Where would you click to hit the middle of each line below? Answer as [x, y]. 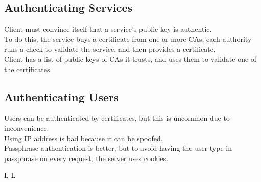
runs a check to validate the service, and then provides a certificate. [110, 49]
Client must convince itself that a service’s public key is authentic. [108, 29]
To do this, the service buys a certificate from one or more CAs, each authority [128, 39]
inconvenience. [27, 128]
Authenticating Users [62, 96]
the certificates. [28, 69]
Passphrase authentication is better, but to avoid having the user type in [118, 148]
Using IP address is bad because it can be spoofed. [84, 138]
